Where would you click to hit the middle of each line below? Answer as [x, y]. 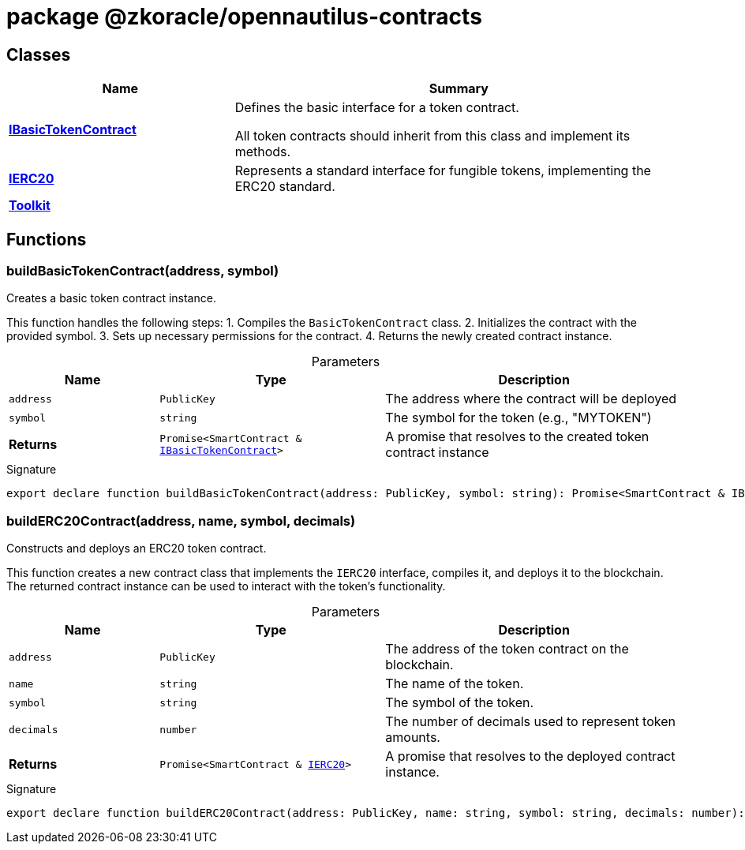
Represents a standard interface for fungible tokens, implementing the [443, 171]
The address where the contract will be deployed [531, 399]
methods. [263, 152]
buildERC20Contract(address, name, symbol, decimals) [181, 520]
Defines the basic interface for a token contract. [377, 108]
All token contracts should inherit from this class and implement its [432, 136]
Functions [47, 239]
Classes [39, 54]
